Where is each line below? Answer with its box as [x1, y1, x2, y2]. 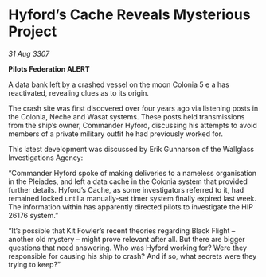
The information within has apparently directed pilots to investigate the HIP [8, 201, 253, 212]
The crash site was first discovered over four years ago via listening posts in [8, 103, 259, 113]
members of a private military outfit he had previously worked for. [8, 129, 223, 138]
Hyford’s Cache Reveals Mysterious [8, 6, 251, 24]
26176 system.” [8, 210, 59, 220]
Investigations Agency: [8, 153, 84, 162]
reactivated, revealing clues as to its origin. [8, 88, 149, 97]
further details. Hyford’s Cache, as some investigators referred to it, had [8, 185, 244, 194]
